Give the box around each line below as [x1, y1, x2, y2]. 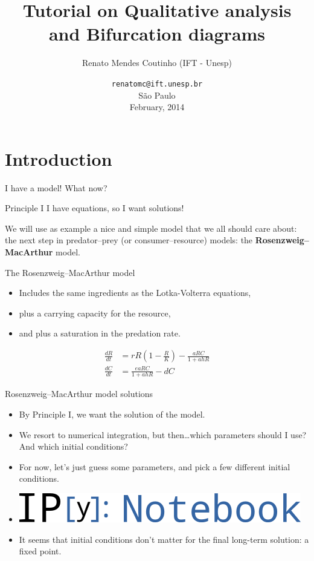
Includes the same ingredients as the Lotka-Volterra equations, [19, 286, 251, 299]
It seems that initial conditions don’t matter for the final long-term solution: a [19, 533, 309, 545]
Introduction [5, 146, 112, 171]
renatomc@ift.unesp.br [111, 79, 203, 88]
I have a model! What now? [5, 181, 107, 194]
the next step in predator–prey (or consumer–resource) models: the [5, 234, 253, 246]
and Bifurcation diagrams [48, 21, 266, 46]
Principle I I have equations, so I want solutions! [5, 202, 184, 214]
